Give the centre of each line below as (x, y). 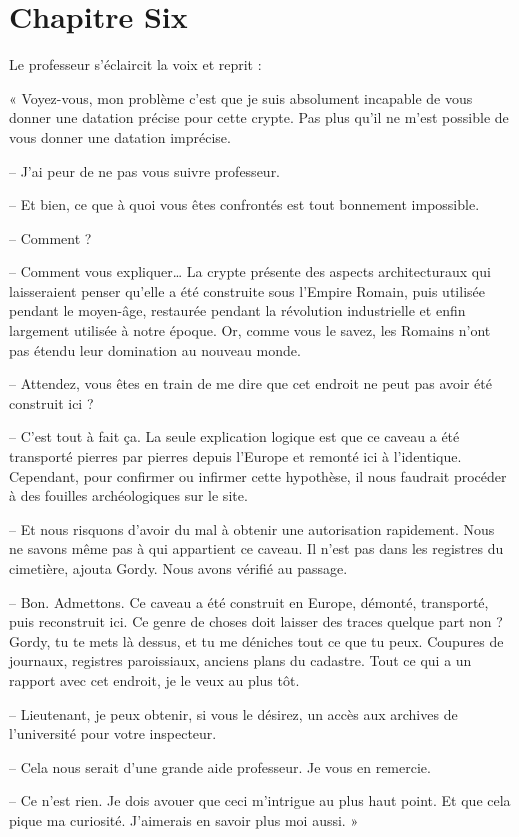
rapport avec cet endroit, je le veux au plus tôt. (154, 679)
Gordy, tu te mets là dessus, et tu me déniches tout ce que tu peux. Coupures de (256, 640)
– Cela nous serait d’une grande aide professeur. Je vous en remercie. (220, 766)
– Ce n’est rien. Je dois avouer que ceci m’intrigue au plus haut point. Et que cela (260, 800)
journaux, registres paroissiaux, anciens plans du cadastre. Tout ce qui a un (240, 660)
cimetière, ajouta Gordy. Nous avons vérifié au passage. (178, 568)
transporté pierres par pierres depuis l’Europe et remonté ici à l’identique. (235, 456)
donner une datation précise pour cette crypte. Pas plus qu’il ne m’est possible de (259, 117)
